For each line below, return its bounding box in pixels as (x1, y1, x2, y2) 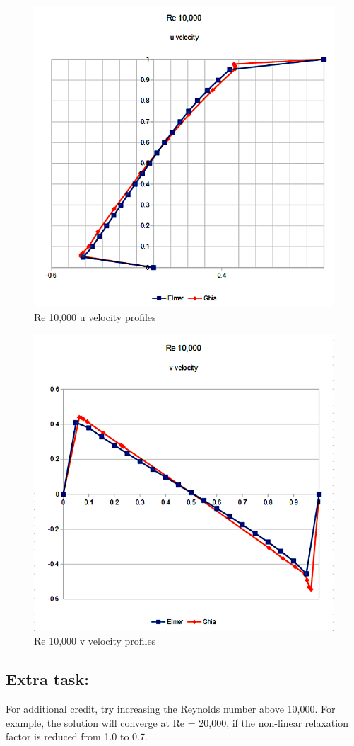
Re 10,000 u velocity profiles (34, 309, 156, 324)
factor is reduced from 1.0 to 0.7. (6, 729, 148, 744)
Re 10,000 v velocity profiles (34, 633, 156, 648)
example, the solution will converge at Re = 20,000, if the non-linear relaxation (6, 715, 348, 730)
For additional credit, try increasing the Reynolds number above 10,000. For (6, 701, 336, 716)
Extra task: (6, 668, 89, 690)
